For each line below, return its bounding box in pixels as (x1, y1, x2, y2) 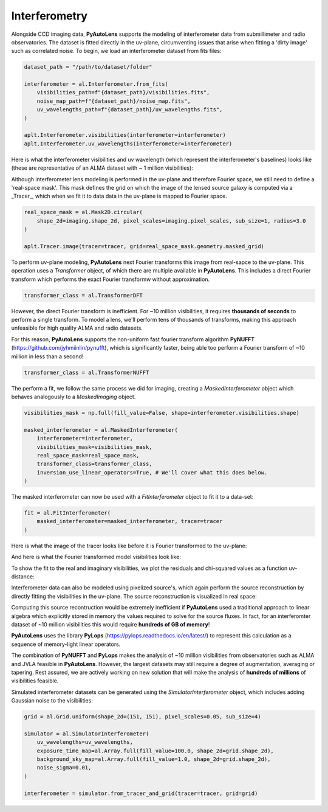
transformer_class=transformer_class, (36, 460, 152, 468)
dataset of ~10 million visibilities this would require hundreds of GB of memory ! (11, 620, 210, 628)
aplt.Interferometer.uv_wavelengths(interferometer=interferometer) (24, 140, 233, 147)
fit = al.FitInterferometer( (24, 510, 111, 516)
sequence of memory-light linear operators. (11, 640, 121, 648)
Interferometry (11, 9, 88, 23)
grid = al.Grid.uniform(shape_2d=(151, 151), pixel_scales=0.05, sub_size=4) (24, 713, 261, 720)
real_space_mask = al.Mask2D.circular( (24, 209, 143, 216)
